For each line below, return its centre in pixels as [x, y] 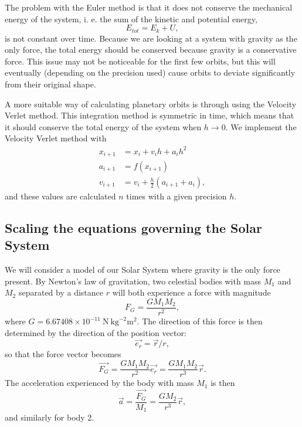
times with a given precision [177, 196]
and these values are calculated [60, 196]
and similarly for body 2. [50, 417]
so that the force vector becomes [63, 354]
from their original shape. [50, 84]
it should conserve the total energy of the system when [103, 126]
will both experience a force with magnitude [191, 292]
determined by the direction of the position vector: [96, 332]
